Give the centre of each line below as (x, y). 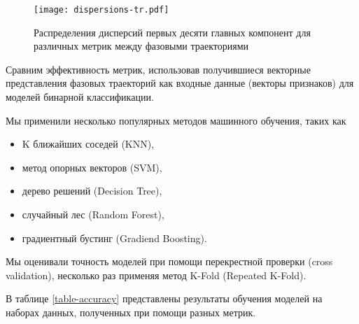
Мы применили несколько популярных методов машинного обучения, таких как (176, 120)
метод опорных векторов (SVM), (92, 167)
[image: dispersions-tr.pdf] (101, 10)
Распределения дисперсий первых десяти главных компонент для (172, 32)
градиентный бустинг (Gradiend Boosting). (114, 238)
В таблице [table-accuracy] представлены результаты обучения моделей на (164, 298)
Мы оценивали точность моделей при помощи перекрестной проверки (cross (169, 261)
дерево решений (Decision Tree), (92, 191)
